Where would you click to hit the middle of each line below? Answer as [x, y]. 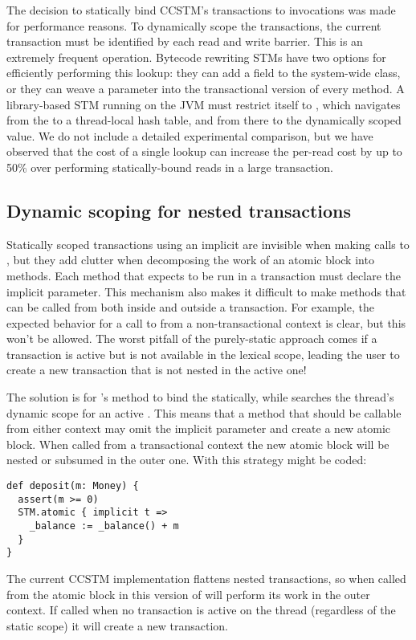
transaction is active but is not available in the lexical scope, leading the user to [203, 354]
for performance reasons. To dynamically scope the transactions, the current [194, 25]
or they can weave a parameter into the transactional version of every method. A [206, 88]
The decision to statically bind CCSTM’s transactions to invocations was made [201, 10]
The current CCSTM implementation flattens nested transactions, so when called [206, 578]
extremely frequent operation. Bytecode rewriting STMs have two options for [196, 57]
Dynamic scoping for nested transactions [179, 210]
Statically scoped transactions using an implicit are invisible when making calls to [208, 244]
